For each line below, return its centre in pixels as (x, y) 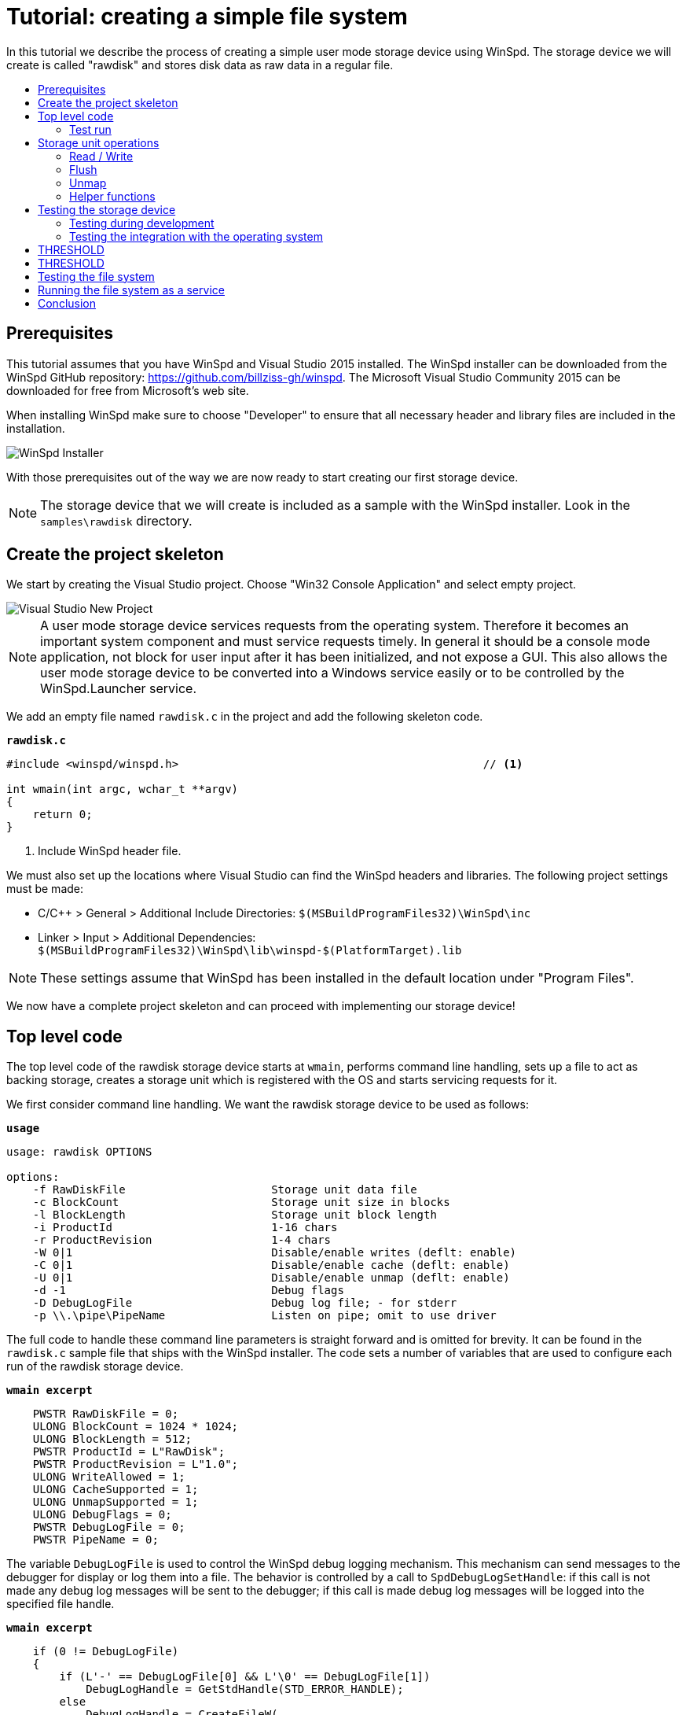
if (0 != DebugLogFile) (106, 1652)
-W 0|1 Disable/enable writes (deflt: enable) (275, 1253)
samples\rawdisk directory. (116, 520)
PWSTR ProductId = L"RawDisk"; (129, 1452)
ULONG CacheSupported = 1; (116, 1490)
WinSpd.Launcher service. (119, 689)
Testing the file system (96, 276)
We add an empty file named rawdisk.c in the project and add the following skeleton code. (245, 717)
